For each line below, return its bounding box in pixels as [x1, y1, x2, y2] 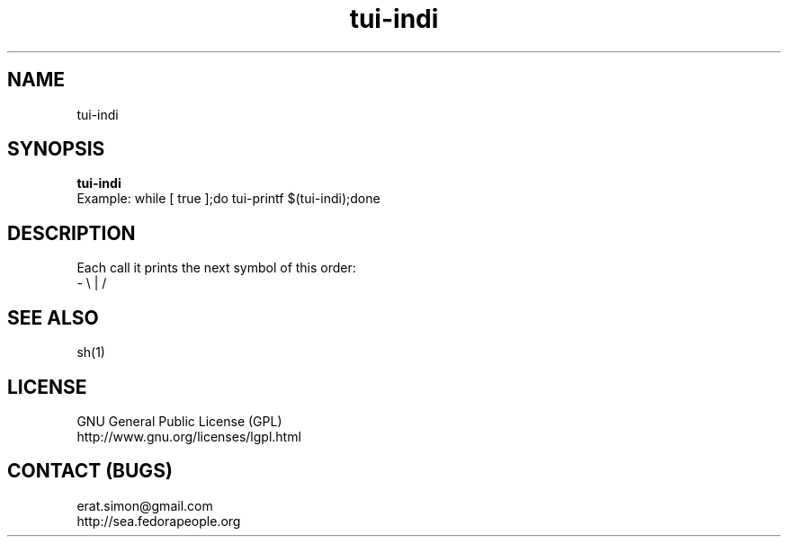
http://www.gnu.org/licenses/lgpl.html [76, 428, 301, 444]
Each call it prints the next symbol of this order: [76, 260, 356, 276]
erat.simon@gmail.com [76, 497, 213, 513]
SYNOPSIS [7, 138, 105, 161]
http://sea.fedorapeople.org [76, 513, 241, 529]
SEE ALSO [7, 306, 99, 329]
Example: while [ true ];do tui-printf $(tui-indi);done [76, 191, 381, 207]
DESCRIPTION [7, 221, 136, 245]
